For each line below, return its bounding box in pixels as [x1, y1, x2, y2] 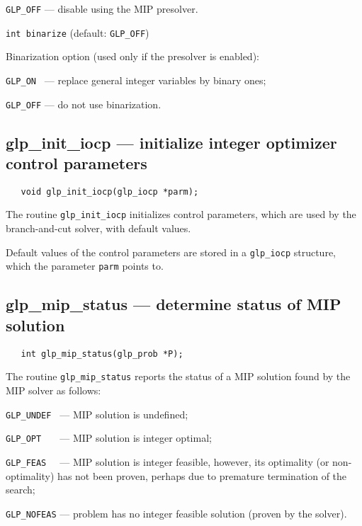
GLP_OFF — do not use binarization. [6, 96, 162, 111]
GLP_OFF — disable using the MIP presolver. [6, 1, 198, 16]
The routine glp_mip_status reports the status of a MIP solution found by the [6, 369, 351, 384]
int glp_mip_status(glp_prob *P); [21, 348, 183, 359]
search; [6, 482, 35, 497]
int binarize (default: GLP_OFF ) [6, 25, 149, 40]
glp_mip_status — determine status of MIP [6, 293, 341, 315]
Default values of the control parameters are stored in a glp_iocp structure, [6, 244, 336, 259]
